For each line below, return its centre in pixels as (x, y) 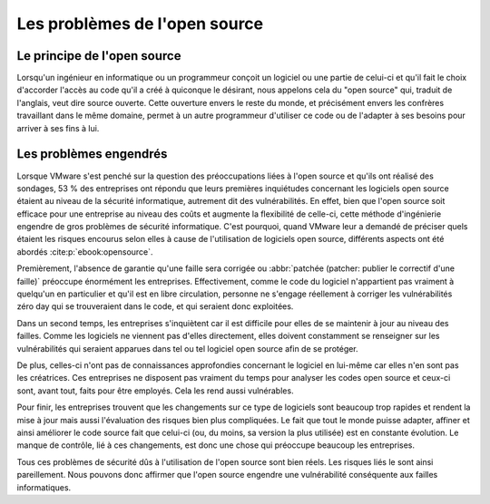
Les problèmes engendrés (92, 154)
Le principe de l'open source (99, 56)
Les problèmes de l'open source (140, 24)
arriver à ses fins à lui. (58, 128)
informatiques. (44, 487)
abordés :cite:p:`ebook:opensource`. (85, 252)
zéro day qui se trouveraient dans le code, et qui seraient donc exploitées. (155, 306)
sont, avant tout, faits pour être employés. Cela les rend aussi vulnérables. (155, 391)
